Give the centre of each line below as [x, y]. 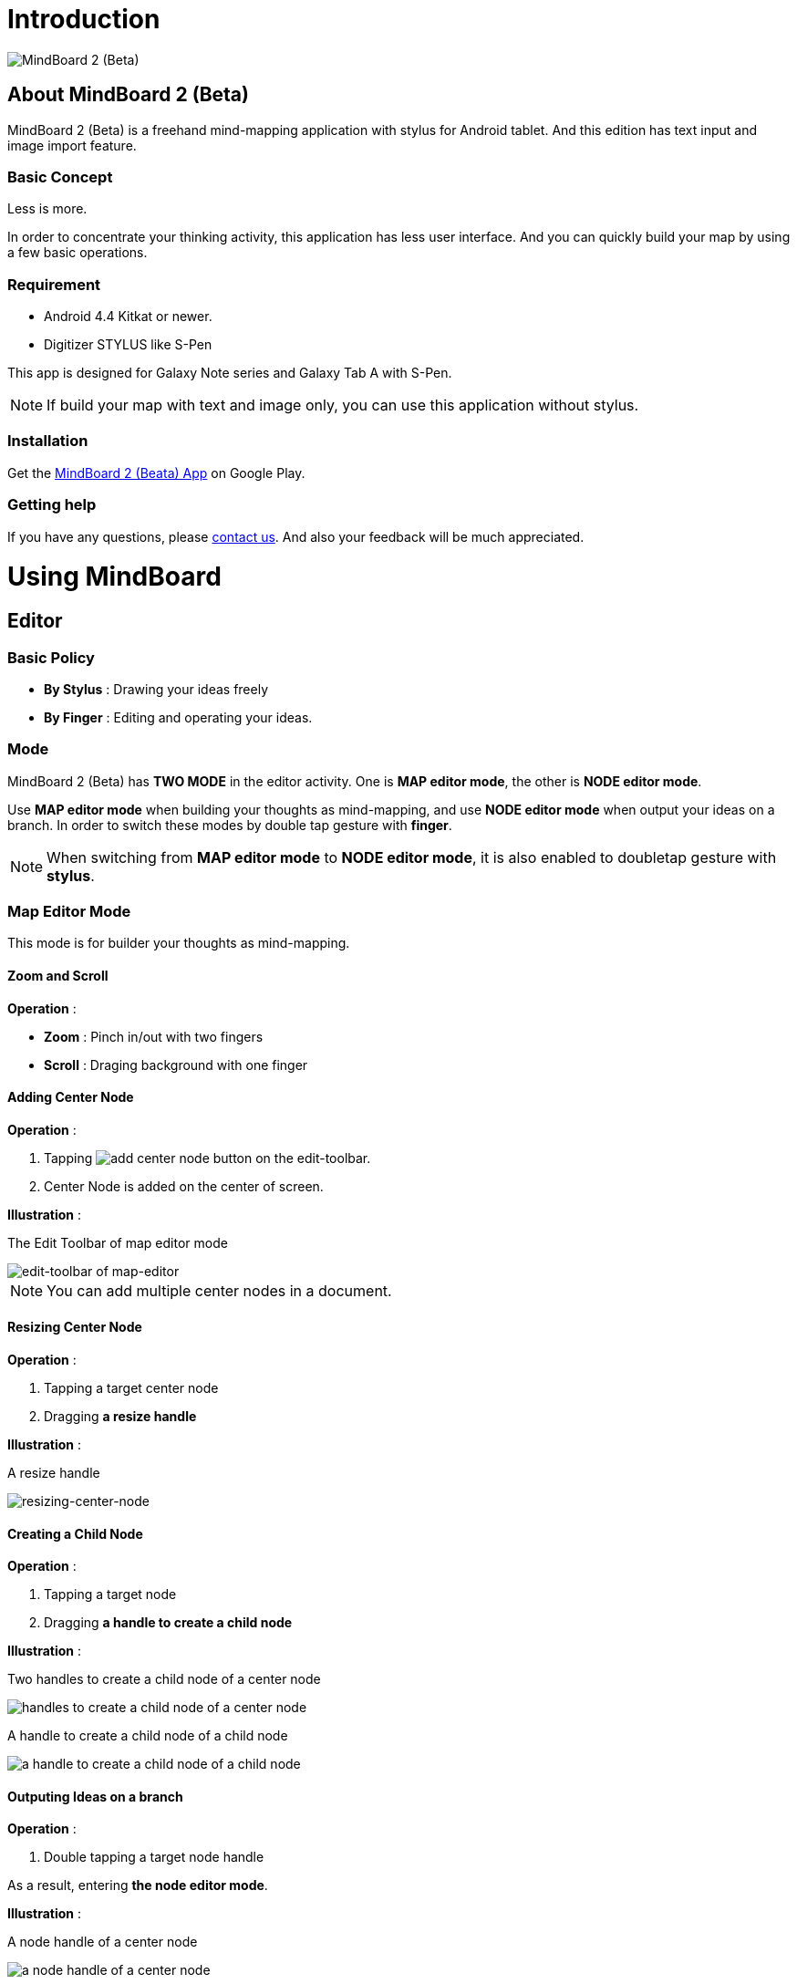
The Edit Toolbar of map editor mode [118, 1242]
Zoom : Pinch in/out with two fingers [154, 1036]
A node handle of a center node [103, 1942]
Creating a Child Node [75, 1533]
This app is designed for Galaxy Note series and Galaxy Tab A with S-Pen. [230, 373]
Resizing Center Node [75, 1327]
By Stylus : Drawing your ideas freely [156, 689]
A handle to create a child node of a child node [148, 1736]
